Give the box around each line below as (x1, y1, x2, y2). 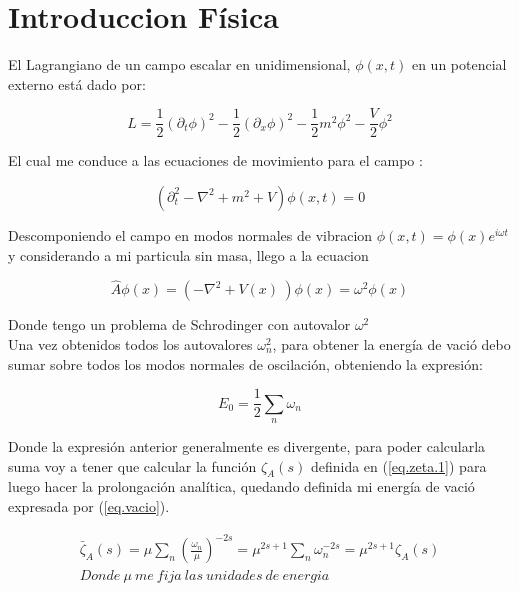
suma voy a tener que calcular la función (8, 455, 257, 476)
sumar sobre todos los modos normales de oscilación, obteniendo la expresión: (8, 353, 483, 374)
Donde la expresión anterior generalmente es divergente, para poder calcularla (8, 436, 486, 457)
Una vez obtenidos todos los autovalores (8, 333, 253, 354)
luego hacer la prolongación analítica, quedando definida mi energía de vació (8, 476, 475, 497)
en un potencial (411, 54, 507, 75)
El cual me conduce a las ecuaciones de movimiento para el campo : (8, 150, 423, 171)
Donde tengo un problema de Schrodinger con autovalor (8, 314, 351, 335)
